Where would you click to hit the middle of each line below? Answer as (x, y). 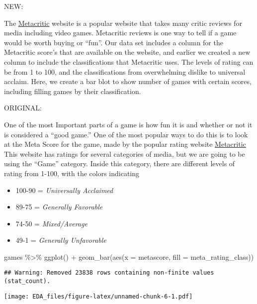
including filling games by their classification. (73, 91)
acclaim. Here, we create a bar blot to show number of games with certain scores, (128, 81)
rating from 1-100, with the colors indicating (72, 173)
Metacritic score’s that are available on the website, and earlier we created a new (127, 52)
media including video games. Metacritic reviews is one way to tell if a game (120, 33)
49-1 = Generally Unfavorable (61, 240)
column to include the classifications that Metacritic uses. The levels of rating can (129, 61)
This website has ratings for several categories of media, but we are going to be (125, 153)
